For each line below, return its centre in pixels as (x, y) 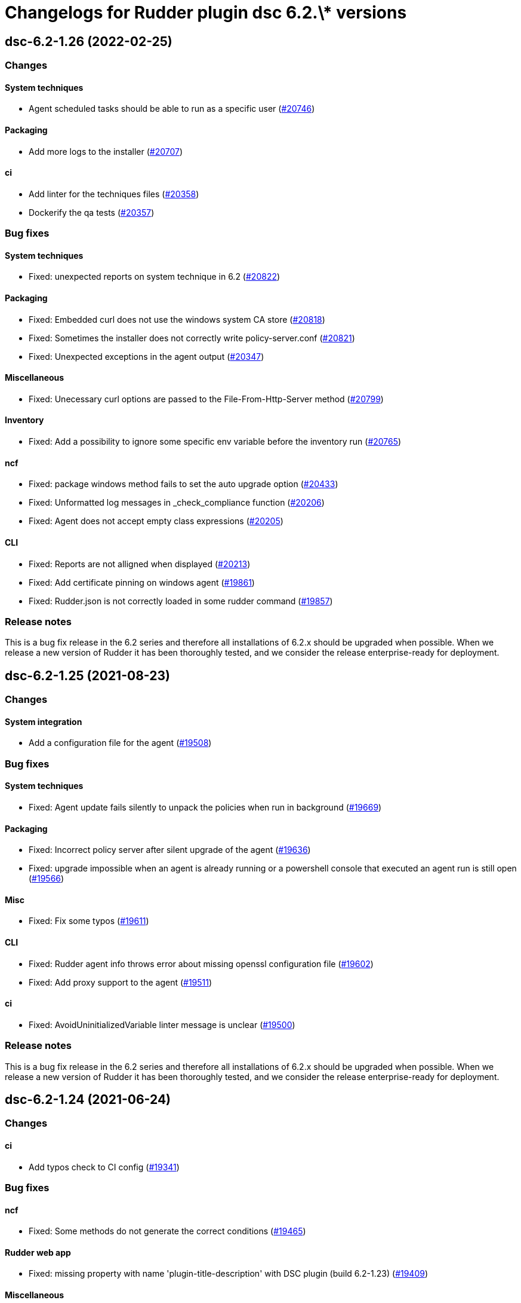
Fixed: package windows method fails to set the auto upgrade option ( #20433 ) (184, 484)
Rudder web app (38, 1252)
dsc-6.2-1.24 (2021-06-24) (88, 1099)
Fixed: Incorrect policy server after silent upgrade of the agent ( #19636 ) (170, 850)
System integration (44, 721)
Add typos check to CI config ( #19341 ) (104, 1167)
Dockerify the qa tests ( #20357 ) (92, 212)
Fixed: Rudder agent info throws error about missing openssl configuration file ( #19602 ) (201, 964)
